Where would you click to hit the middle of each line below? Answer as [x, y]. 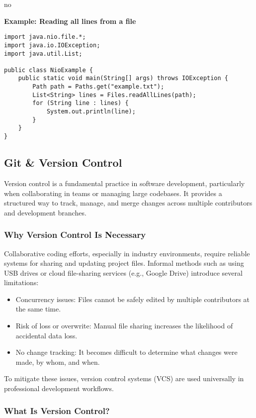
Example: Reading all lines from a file [70, 21]
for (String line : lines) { [81, 103]
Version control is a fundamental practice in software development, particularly [125, 183]
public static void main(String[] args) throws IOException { [123, 78]
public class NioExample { [48, 70]
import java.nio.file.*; [45, 37]
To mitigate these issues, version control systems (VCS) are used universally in [124, 378]
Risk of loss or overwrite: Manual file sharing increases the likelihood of [124, 326]
